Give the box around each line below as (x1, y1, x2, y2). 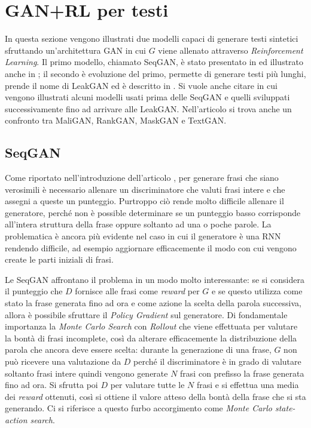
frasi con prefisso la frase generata (180, 367, 304, 379)
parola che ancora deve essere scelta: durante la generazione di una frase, (5, 343, 272, 356)
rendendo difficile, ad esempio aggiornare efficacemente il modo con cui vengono (5, 241, 297, 254)
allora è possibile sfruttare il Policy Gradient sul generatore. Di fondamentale (5, 308, 288, 321)
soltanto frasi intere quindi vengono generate (5, 367, 168, 379)
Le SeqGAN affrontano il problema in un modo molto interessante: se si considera (5, 273, 304, 285)
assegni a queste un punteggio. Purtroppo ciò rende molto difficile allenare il (5, 195, 284, 207)
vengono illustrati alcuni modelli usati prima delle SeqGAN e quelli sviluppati (5, 91, 290, 103)
